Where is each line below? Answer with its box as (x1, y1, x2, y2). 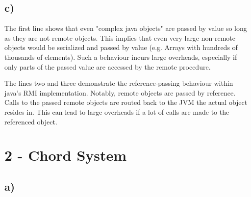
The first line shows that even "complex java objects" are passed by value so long (4, 23, 247, 33)
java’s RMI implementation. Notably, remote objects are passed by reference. (4, 87, 236, 98)
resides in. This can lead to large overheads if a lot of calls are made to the (4, 106, 229, 117)
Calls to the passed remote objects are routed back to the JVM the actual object (4, 97, 248, 107)
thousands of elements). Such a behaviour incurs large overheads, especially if (4, 51, 237, 62)
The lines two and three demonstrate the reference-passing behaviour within (4, 78, 233, 88)
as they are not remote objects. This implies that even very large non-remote (4, 32, 236, 43)
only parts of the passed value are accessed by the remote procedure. (4, 61, 211, 72)
